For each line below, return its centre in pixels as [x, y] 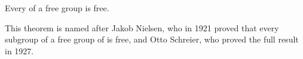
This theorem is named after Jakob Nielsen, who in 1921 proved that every [142, 27]
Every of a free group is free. [57, 8]
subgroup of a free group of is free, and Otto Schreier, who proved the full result [152, 39]
